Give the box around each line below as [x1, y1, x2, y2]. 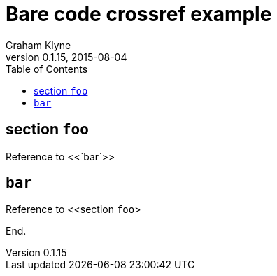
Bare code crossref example [6, 2, 272, 26]
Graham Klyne [6, 39, 71, 51]
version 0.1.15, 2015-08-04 [6, 50, 127, 63]
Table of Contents [6, 62, 88, 75]
